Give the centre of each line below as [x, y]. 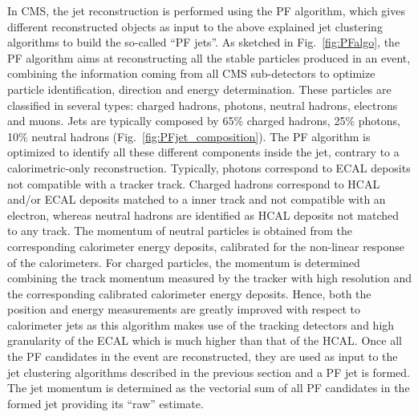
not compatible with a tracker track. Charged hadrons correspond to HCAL [194, 183]
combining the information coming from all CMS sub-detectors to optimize [191, 73]
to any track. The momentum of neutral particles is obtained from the [180, 231]
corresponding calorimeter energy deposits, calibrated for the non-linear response [206, 246]
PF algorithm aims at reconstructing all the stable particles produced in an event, [209, 57]
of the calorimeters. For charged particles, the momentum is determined [184, 262]
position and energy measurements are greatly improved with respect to [184, 309]
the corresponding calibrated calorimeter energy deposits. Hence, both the [189, 293]
